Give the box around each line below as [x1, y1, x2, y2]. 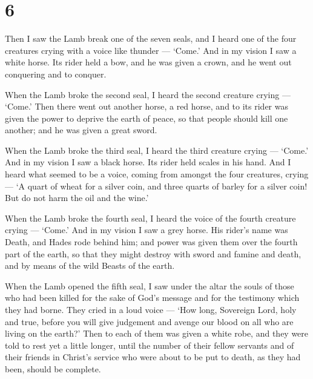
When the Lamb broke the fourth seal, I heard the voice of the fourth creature [5, 211, 296, 224]
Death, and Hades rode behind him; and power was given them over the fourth [5, 236, 298, 248]
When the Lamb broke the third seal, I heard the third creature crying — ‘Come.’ [5, 143, 309, 156]
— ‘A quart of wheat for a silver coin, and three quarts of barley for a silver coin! [5, 179, 308, 192]
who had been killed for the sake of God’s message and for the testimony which [5, 291, 300, 304]
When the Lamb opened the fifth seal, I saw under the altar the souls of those [5, 279, 294, 292]
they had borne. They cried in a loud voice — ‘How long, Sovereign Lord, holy [5, 303, 297, 315]
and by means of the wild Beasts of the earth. [5, 259, 175, 272]
